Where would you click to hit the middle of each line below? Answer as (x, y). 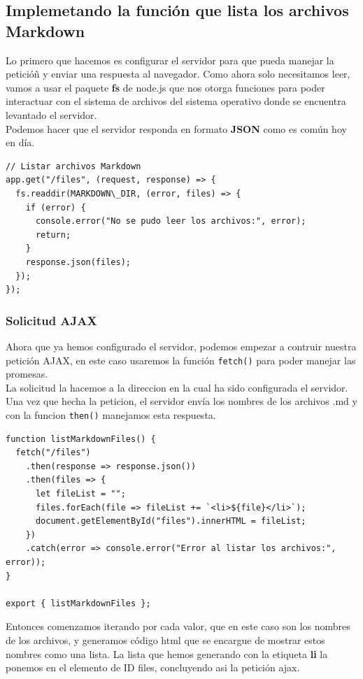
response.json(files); (78, 262)
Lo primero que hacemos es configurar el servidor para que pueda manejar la (170, 60)
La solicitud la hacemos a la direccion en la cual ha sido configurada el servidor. (177, 387)
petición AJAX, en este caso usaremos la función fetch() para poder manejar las (181, 360)
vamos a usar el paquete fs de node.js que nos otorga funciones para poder (165, 87)
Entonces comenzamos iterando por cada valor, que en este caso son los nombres (178, 626)
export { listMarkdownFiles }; (78, 603)
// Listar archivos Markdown (73, 166)
